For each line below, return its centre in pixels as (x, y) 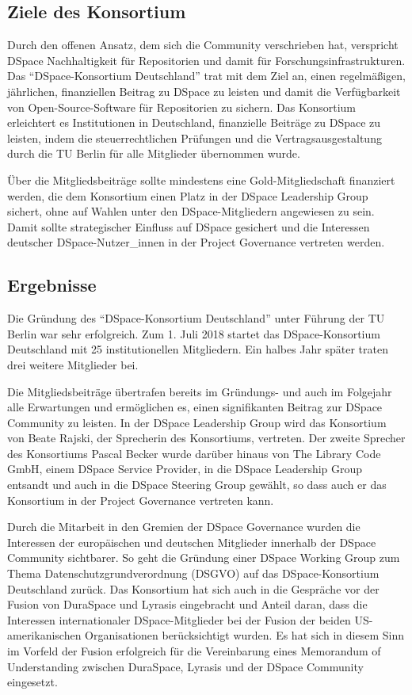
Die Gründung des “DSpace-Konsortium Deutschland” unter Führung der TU (196, 318)
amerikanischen (44, 635)
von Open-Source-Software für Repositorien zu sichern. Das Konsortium (182, 107)
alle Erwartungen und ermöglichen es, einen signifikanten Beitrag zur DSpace (195, 407)
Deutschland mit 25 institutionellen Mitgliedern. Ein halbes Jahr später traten (198, 349)
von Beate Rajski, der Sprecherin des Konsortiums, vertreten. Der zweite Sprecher (206, 438)
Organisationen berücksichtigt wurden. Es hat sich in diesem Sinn (244, 635)
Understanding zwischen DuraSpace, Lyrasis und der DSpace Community (185, 666)
